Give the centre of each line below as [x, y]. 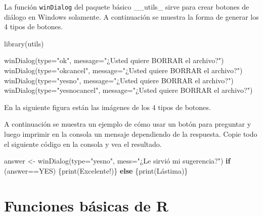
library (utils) [24, 43]
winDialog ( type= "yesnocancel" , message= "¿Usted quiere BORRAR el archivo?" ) [128, 90]
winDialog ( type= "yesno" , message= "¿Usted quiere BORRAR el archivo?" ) [119, 80]
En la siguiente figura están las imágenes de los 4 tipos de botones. [107, 107]
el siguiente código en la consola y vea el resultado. [83, 144]
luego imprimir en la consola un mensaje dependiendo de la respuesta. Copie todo [131, 134]
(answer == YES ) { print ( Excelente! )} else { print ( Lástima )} [96, 170]
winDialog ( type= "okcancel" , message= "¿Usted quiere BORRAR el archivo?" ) [123, 70]
